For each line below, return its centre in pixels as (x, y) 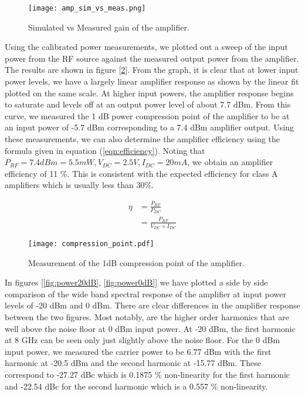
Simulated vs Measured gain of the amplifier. (109, 27)
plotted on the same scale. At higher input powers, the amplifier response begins (149, 93)
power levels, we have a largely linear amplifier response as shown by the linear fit (152, 81)
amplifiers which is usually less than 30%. (79, 185)
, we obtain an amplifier (230, 162)
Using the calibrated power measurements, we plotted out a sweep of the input (146, 47)
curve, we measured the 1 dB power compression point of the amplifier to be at (147, 115)
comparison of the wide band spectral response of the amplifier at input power (146, 293)
